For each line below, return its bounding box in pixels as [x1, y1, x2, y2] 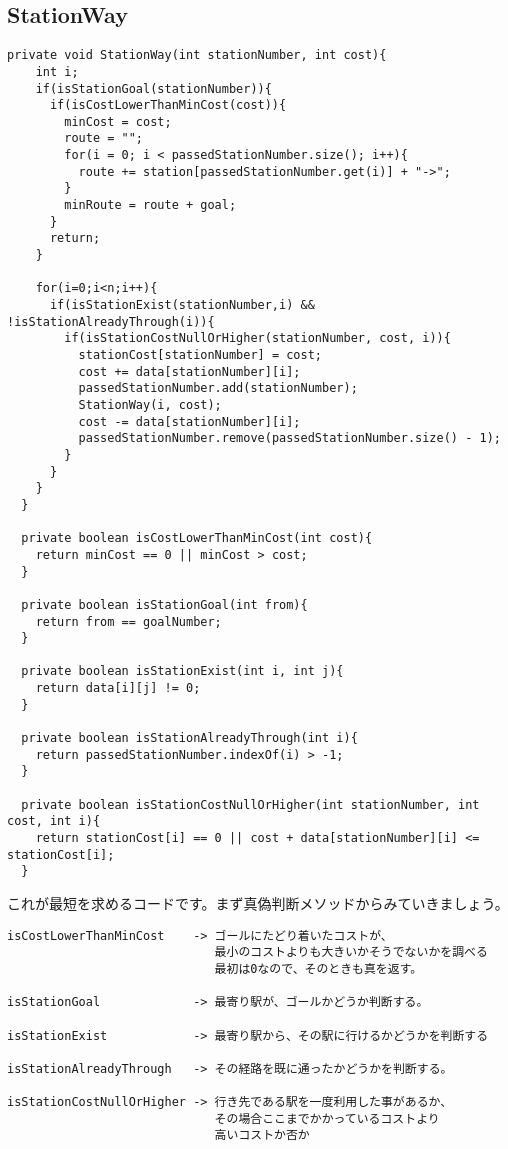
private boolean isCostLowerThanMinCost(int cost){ [21, 531, 373, 546]
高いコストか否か [214, 1128, 310, 1143]
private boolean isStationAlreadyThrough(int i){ [21, 731, 358, 746]
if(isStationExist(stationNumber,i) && [49, 298, 315, 313]
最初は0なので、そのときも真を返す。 [214, 961, 423, 976]
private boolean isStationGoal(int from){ [21, 597, 308, 612]
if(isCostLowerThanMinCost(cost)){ [49, 98, 287, 113]
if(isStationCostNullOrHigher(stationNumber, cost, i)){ [64, 331, 451, 346]
